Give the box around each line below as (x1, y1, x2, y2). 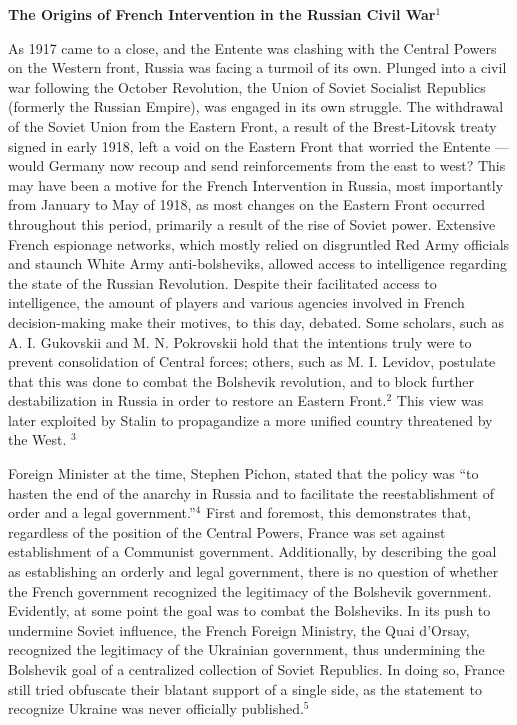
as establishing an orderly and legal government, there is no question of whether (8, 561, 499, 582)
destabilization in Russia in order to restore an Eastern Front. (8, 390, 387, 411)
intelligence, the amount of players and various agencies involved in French (8, 292, 465, 313)
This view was (396, 390, 484, 411)
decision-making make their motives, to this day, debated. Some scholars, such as (8, 311, 505, 332)
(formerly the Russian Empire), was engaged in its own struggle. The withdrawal (8, 96, 504, 117)
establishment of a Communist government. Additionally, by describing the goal (8, 541, 497, 562)
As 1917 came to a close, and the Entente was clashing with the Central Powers (8, 37, 497, 58)
